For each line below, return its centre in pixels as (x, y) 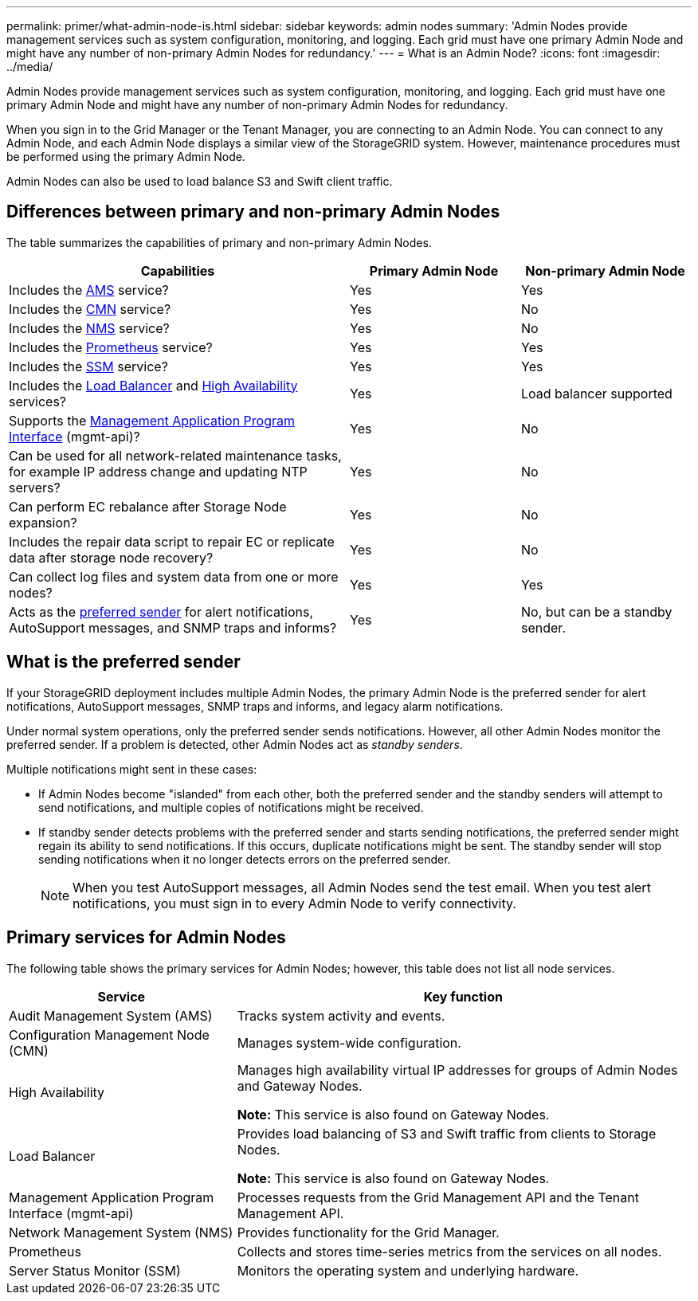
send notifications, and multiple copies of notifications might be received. (231, 807)
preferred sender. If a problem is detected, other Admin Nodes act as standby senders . (235, 744)
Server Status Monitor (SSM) (95, 1270)
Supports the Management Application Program (152, 420)
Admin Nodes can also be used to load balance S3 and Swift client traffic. (200, 181)
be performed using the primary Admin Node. (126, 157)
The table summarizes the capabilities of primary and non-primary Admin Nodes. (219, 242)
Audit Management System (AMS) (111, 1015)
